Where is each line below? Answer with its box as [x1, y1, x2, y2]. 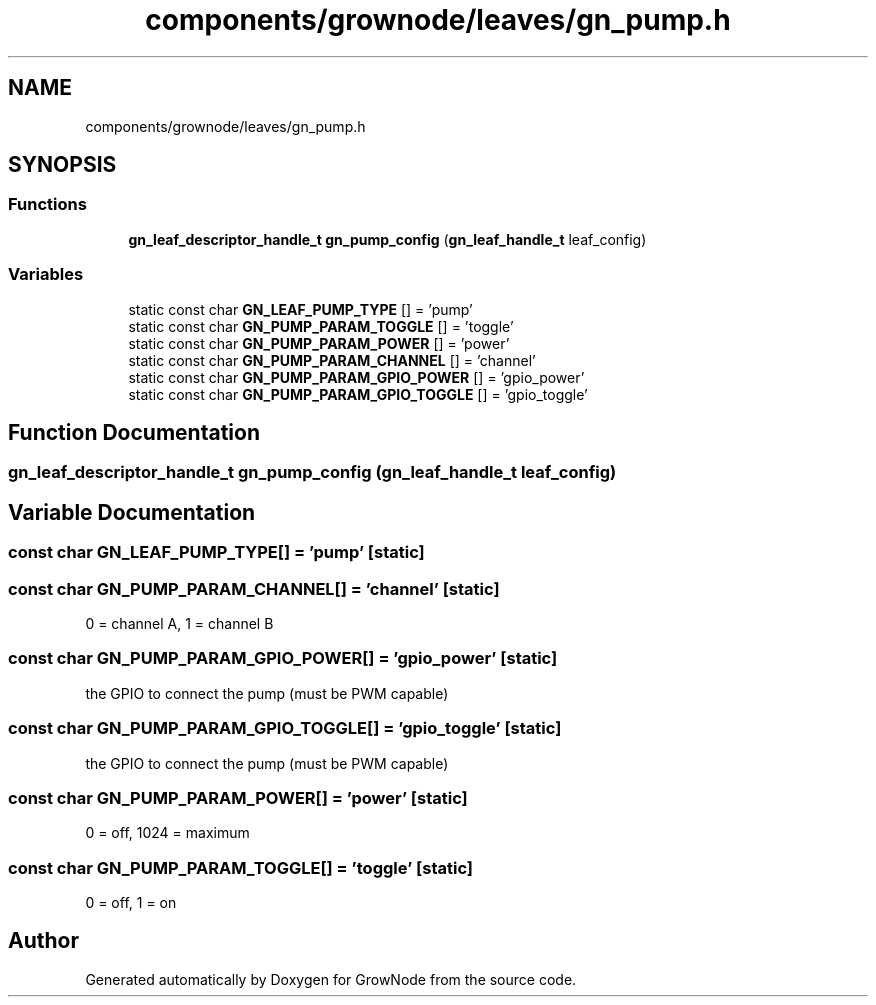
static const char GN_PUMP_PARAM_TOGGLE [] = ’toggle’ [128, 317, 514, 335]
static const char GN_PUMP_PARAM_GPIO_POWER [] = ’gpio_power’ [128, 368, 585, 386]
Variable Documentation [8, 499, 256, 525]
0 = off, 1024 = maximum [85, 824, 250, 842]
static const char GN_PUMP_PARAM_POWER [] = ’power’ [128, 334, 510, 352]
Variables [8, 264, 84, 285]
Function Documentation [8, 419, 260, 445]
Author [8, 928, 79, 954]
